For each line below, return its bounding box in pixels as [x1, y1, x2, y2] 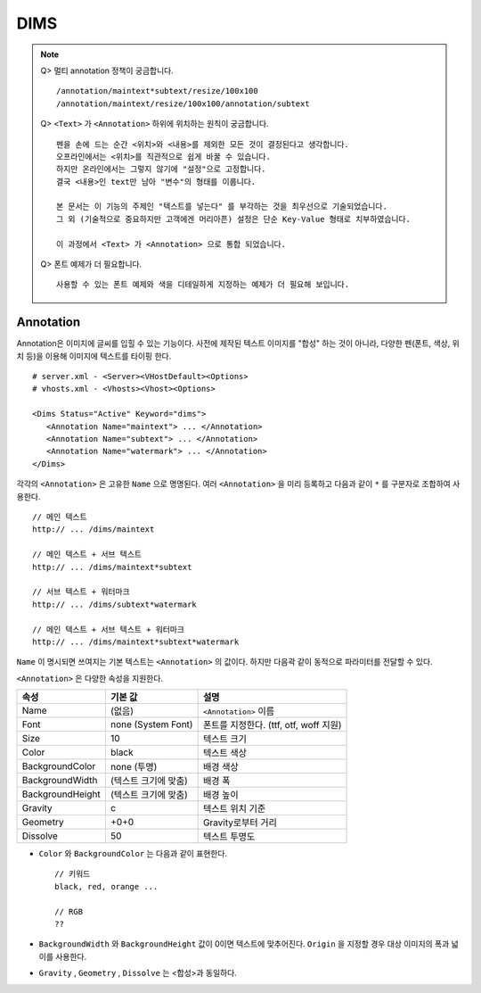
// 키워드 [54, 869, 91, 879]
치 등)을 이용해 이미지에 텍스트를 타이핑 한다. [16, 351, 172, 361]
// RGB [54, 906, 84, 916]
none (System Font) [110, 718, 193, 731]
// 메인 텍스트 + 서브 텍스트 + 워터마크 [32, 625, 185, 634]
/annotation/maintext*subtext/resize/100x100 [56, 86, 258, 96]
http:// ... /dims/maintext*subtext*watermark [32, 636, 240, 647]
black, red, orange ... [54, 881, 159, 891]
